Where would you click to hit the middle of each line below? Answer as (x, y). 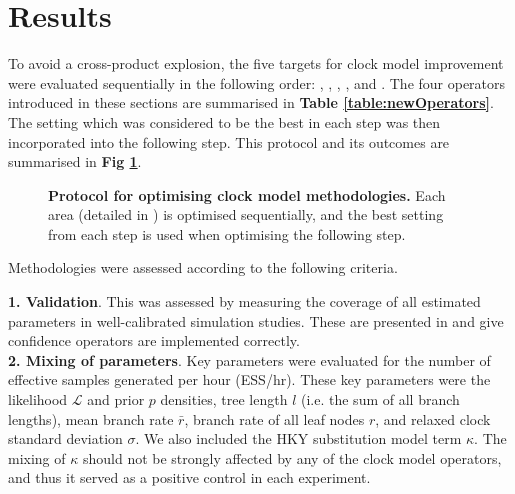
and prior (116, 399)
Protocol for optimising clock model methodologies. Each (247, 194)
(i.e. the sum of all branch (380, 399)
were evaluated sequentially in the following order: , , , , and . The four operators (257, 82)
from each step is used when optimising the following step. (227, 233)
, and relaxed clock (433, 418)
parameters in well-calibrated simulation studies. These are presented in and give (256, 320)
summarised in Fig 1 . (75, 161)
